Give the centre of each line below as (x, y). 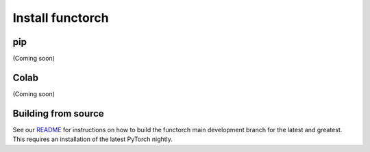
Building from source (58, 113)
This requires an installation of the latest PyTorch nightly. (92, 139)
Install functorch (61, 18)
